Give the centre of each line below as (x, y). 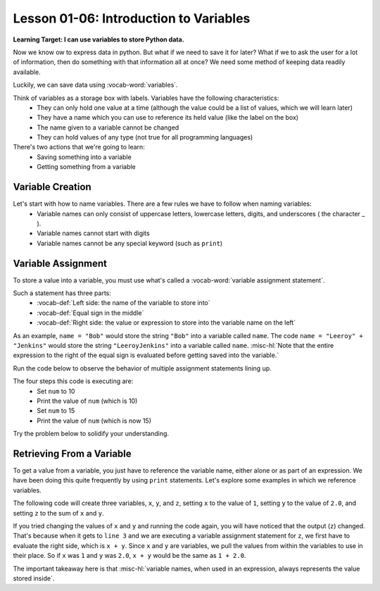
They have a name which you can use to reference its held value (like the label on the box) (168, 118)
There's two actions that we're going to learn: (79, 147)
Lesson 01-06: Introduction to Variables (132, 18)
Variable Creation (52, 187)
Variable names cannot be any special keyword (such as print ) (130, 243)
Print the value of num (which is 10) (87, 401)
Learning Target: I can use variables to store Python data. (99, 39)
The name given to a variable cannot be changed (108, 127)
